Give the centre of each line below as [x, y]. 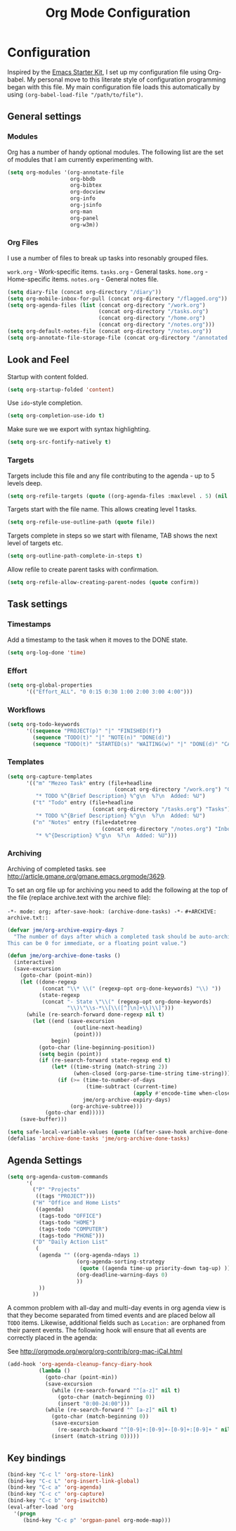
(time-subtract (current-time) [131, 1086]
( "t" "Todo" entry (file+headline [83, 803]
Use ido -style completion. [45, 403]
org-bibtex [86, 185]
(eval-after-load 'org [40, 1507]
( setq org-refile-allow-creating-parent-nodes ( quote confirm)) [103, 583]
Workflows [26, 710]
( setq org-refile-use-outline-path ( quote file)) [81, 522]
